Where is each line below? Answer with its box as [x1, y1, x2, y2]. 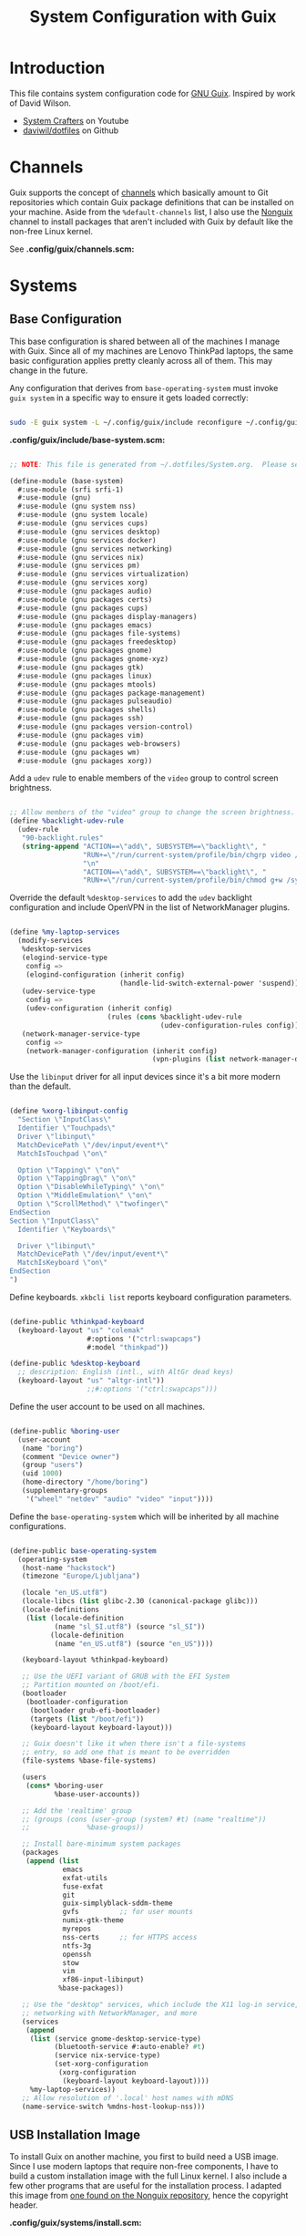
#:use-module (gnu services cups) [17, 519, 148, 528]
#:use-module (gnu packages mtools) [17, 679, 157, 689]
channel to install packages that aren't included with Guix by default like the [9, 216, 293, 227]
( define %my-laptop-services [9, 927, 120, 937]
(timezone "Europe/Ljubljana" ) [21, 1571, 141, 1581]
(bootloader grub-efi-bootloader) [29, 1705, 161, 1715]
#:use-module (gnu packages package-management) [17, 688, 206, 698]
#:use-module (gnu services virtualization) [17, 570, 189, 579]
